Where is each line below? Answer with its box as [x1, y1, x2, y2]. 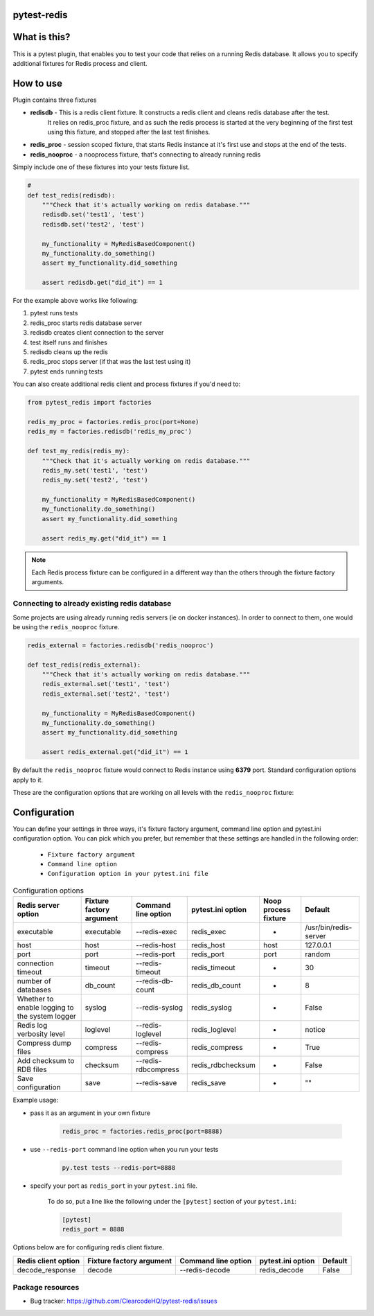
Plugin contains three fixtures [12, 96, 97, 104]
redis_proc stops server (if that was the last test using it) [30, 358, 191, 366]
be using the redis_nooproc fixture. [12, 622, 120, 631]
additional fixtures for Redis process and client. [12, 59, 148, 67]
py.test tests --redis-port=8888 [62, 1164, 176, 1171]
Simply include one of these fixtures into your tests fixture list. [12, 163, 190, 171]
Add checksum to [17, 1056, 75, 1066]
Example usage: [12, 1096, 59, 1105]
